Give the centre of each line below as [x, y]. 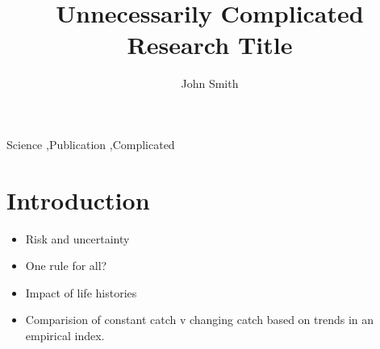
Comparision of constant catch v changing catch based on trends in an [200, 320]
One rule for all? [66, 266]
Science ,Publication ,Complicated [91, 144]
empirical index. [65, 335]
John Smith [210, 83]
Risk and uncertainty [77, 238]
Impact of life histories [81, 292]
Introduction [78, 199]
